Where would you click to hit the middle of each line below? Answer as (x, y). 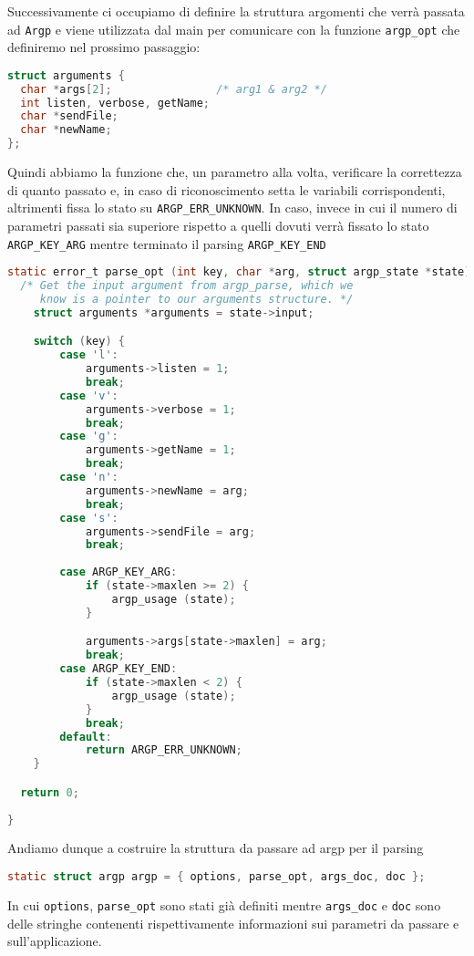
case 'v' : (89, 395)
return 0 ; (50, 792)
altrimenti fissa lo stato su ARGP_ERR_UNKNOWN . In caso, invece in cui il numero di (232, 208)
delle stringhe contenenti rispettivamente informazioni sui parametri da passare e (233, 923)
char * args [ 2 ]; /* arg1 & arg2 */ (174, 89)
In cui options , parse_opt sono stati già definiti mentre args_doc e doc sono (224, 904)
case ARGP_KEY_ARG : (118, 572)
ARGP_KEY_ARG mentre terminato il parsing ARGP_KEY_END (167, 243)
